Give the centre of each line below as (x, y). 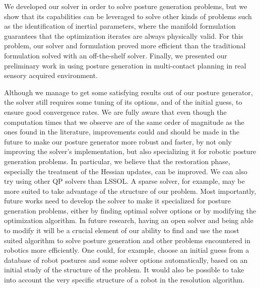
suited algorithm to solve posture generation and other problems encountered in (127, 240)
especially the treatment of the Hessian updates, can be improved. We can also (126, 171)
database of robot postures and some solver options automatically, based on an (126, 260)
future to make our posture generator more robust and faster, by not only (118, 141)
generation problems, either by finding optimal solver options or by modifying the (130, 210)
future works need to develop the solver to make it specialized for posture (118, 201)
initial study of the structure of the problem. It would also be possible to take (124, 270)
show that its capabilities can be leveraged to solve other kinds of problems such (128, 16)
